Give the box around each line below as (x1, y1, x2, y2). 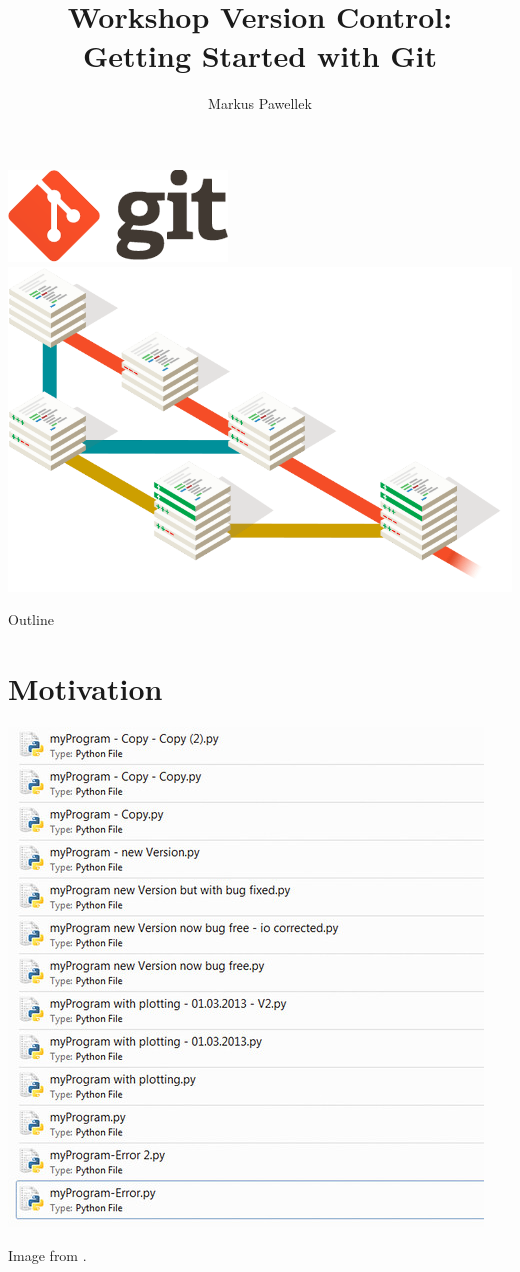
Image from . (8, 1244, 87, 1265)
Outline (8, 609, 54, 630)
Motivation (8, 668, 163, 709)
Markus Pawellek (208, 93, 312, 114)
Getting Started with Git (82, 35, 438, 76)
